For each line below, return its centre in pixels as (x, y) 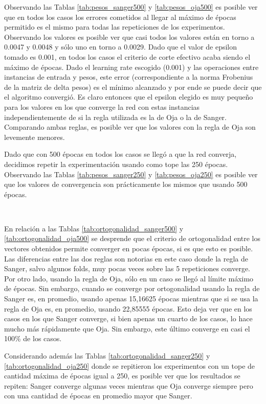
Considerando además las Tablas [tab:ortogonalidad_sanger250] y (107, 355)
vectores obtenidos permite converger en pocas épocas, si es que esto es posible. (129, 248)
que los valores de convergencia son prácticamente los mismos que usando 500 (126, 184)
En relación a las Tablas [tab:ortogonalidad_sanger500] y (94, 228)
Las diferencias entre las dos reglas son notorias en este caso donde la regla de (126, 258)
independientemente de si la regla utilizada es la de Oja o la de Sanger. (115, 117)
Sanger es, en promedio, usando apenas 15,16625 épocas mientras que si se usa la (131, 299)
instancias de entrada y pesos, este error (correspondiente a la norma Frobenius (129, 77)
